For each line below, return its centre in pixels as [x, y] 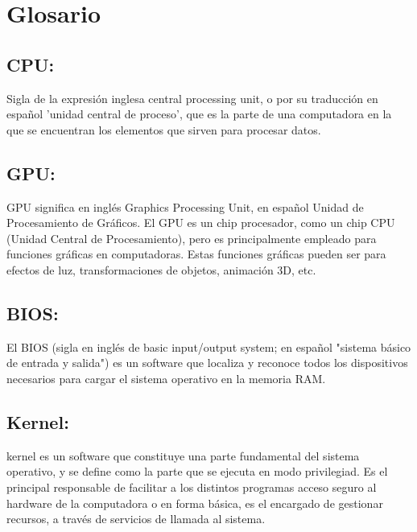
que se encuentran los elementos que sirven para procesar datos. [164, 129]
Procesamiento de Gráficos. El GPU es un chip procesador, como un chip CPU [201, 223]
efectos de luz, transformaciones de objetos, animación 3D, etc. [161, 269]
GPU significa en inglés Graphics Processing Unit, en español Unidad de [185, 206]
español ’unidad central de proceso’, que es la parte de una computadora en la [199, 114]
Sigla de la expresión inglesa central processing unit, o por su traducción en [192, 98]
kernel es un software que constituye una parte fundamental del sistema [183, 455]
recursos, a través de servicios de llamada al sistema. [136, 519]
